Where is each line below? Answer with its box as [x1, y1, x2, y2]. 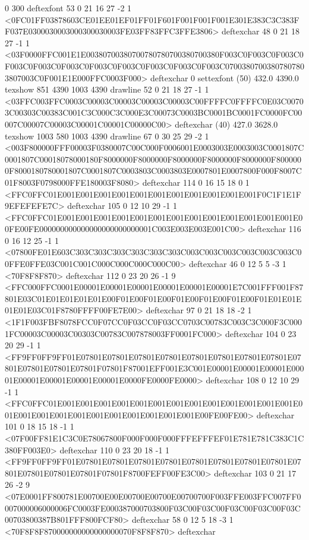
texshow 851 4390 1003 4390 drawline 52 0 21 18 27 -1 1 [5, 83, 209, 96]
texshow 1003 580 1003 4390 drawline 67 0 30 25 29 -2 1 [5, 129, 209, 142]
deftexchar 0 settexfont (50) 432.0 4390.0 [150, 71, 299, 84]
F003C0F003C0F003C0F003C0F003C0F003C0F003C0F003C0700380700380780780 [5, 59, 304, 72]
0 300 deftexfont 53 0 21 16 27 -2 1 [5, 2, 132, 14]
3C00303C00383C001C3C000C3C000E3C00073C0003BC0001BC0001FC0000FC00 [5, 106, 302, 119]
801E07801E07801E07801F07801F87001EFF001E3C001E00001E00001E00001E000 [5, 362, 304, 374]
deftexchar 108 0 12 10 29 [206, 374, 299, 386]
